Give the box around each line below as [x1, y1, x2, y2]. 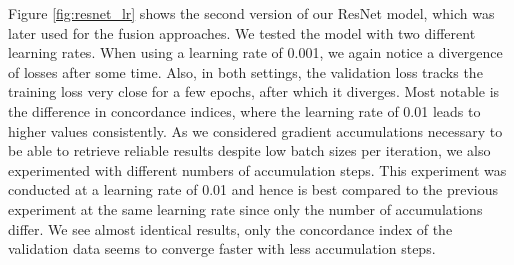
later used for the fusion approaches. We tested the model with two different [8, 22, 476, 43]
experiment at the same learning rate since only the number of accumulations [8, 198, 483, 219]
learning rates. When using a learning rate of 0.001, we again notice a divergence [8, 42, 503, 63]
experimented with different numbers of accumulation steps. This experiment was [8, 159, 507, 180]
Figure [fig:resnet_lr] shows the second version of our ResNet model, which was [8, 3, 495, 23]
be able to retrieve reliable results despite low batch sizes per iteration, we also [8, 140, 491, 161]
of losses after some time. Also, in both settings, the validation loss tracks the [8, 61, 483, 82]
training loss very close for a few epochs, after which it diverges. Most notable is [8, 81, 500, 102]
